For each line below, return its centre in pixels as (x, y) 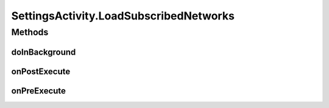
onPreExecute (39, 91)
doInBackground (44, 52)
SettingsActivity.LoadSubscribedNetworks (123, 16)
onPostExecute (41, 71)
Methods (30, 32)
